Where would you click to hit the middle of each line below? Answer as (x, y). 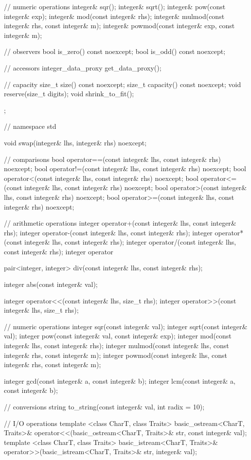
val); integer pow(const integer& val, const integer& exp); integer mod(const (118, 336)
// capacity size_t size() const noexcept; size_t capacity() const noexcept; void (123, 84)
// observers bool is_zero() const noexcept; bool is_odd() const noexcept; (115, 51)
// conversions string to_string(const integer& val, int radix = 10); (104, 407)
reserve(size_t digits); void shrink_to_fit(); (69, 94)
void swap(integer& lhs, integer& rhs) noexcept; (75, 142)
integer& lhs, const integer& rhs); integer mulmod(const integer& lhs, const (117, 345)
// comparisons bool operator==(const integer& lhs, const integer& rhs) (112, 159)
